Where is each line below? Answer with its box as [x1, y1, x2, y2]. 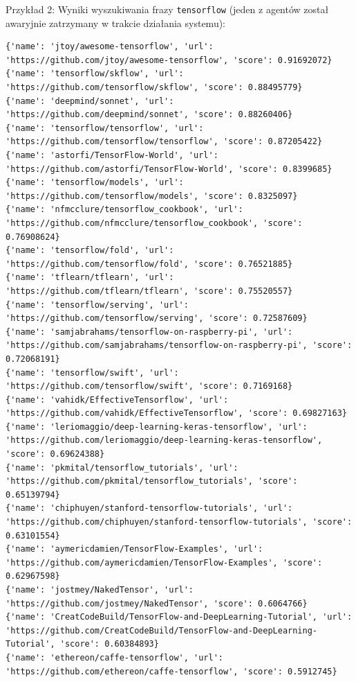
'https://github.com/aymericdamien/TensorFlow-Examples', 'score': [6, 557, 323, 568]
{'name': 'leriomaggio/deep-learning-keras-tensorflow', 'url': [6, 421, 308, 432]
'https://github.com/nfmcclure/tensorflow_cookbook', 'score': [6, 218, 303, 228]
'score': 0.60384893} [59, 639, 159, 649]
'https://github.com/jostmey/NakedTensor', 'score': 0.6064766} [6, 598, 308, 609]
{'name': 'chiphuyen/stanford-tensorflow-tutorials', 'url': [6, 503, 293, 514]
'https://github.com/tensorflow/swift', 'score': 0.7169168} [6, 381, 293, 392]
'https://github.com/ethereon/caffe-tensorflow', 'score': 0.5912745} [6, 666, 337, 676]
